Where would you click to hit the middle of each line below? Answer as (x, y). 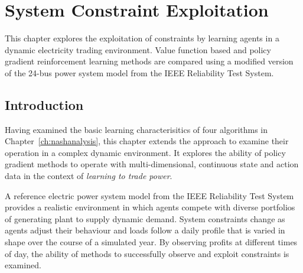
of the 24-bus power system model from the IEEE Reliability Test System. (139, 72)
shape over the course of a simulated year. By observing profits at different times (151, 242)
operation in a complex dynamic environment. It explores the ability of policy (145, 152)
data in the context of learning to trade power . (89, 176)
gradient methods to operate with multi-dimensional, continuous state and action (152, 164)
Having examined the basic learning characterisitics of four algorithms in (136, 129)
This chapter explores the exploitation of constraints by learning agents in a (142, 38)
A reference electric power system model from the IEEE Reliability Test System (149, 195)
